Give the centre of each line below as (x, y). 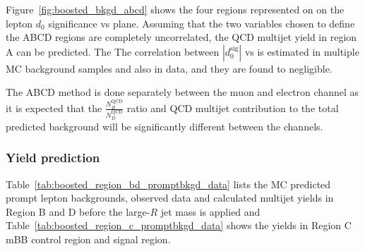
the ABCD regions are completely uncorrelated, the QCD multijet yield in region (181, 37)
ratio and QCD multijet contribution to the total (233, 108)
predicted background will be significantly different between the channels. (164, 126)
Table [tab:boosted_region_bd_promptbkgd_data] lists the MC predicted (168, 184)
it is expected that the (54, 108)
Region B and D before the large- (78, 211)
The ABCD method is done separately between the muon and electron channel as (182, 92)
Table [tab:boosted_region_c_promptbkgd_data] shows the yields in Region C (179, 225)
